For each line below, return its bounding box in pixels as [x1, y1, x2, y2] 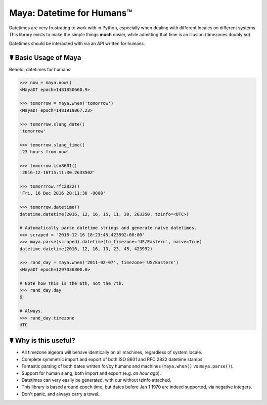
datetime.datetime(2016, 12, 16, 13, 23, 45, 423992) [19, 246, 153, 252]
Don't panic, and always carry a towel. [21, 391, 100, 397]
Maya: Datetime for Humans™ [9, 7, 133, 18]
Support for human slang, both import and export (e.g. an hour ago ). [21, 370, 161, 376]
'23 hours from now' [19, 149, 69, 155]
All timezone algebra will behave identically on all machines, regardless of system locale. [21, 349, 203, 356]
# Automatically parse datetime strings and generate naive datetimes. [19, 225, 197, 231]
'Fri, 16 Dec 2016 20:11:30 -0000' [19, 190, 106, 196]
